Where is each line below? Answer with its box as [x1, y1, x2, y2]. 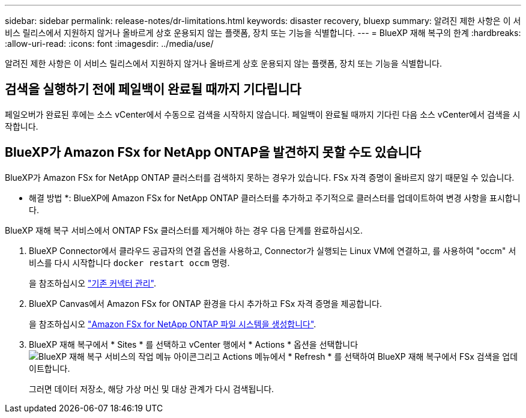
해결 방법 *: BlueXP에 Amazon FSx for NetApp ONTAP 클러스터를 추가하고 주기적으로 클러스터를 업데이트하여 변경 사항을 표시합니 [29, 192, 521, 203]
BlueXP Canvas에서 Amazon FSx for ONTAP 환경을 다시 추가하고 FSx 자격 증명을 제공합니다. [29, 298, 382, 309]
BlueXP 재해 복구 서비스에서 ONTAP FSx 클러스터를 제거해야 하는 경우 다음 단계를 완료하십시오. [5, 225, 363, 235]
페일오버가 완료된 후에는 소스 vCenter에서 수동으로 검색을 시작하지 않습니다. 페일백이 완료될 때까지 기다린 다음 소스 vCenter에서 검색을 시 [5, 109, 521, 120]
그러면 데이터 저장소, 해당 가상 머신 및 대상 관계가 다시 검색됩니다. [29, 383, 274, 394]
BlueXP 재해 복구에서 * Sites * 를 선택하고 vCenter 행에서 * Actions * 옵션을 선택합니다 [29, 339, 358, 350]
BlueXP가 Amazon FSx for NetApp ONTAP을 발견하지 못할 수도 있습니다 [5, 145, 422, 160]
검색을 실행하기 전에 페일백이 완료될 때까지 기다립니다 [5, 82, 301, 97]
